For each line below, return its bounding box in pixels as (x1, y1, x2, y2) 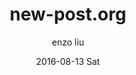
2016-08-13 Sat (36, 55, 100, 67)
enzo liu (51, 36, 85, 48)
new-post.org (9, 3, 127, 26)
